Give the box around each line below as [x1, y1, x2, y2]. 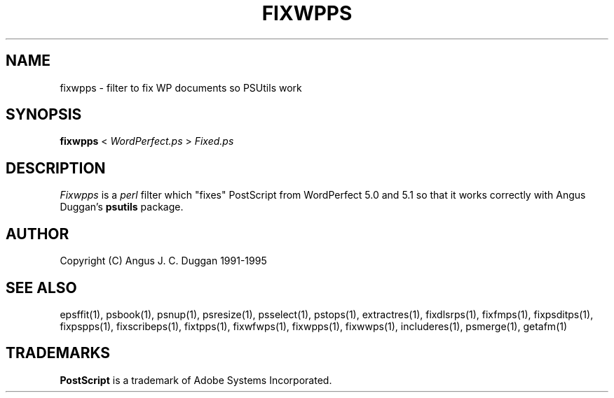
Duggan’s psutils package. [60, 201, 184, 213]
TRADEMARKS [6, 344, 111, 362]
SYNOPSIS [6, 106, 82, 124]
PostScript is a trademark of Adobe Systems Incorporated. [60, 374, 332, 386]
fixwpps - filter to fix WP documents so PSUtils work [60, 81, 302, 94]
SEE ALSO [6, 278, 77, 297]
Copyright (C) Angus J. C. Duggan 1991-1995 [60, 255, 267, 267]
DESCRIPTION [6, 159, 106, 177]
